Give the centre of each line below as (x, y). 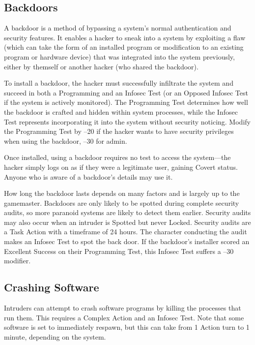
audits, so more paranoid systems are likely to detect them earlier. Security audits (127, 212)
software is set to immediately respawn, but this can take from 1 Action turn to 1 (127, 327)
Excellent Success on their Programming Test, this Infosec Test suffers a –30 (119, 251)
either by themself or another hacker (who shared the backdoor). (101, 66)
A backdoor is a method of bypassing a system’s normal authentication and (118, 28)
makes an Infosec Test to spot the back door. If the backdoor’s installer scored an (127, 241)
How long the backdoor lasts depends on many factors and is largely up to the (122, 193)
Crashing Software (52, 287)
